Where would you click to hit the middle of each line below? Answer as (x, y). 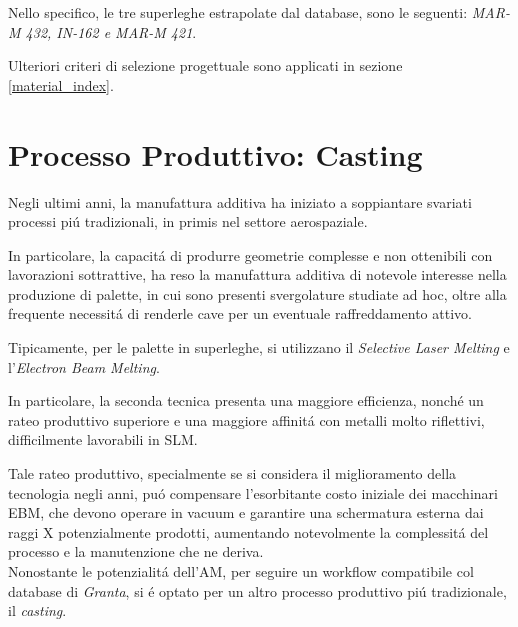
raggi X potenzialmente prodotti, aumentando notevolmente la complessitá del (248, 531)
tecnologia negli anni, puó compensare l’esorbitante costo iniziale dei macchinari (253, 492)
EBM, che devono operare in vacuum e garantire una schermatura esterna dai (246, 512)
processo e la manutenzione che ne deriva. (136, 551)
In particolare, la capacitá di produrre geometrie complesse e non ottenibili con (250, 254)
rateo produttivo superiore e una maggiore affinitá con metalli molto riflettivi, (246, 419)
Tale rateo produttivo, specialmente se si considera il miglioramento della (232, 473)
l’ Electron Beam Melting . (84, 366)
